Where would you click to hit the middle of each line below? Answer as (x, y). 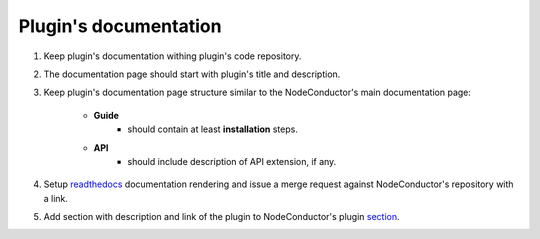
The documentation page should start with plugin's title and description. (192, 74)
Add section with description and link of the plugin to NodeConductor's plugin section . (221, 217)
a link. (56, 198)
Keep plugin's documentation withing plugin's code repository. (172, 56)
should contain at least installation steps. (213, 129)
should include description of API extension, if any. (232, 161)
